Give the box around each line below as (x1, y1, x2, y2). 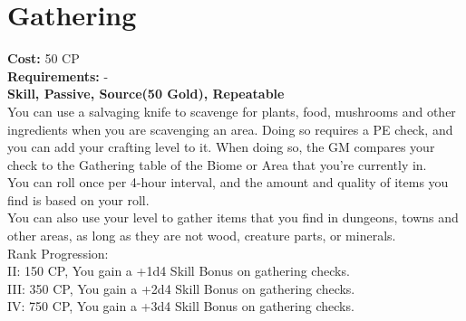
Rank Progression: (7, 243, 109, 262)
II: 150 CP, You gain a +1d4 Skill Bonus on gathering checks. (7, 261, 350, 280)
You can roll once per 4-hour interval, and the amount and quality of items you (7, 173, 449, 192)
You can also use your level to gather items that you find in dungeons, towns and (7, 208, 459, 227)
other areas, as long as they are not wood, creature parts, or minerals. (7, 226, 396, 245)
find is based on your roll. (7, 190, 150, 209)
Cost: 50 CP (7, 49, 80, 68)
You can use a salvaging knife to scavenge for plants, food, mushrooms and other (7, 101, 456, 120)
